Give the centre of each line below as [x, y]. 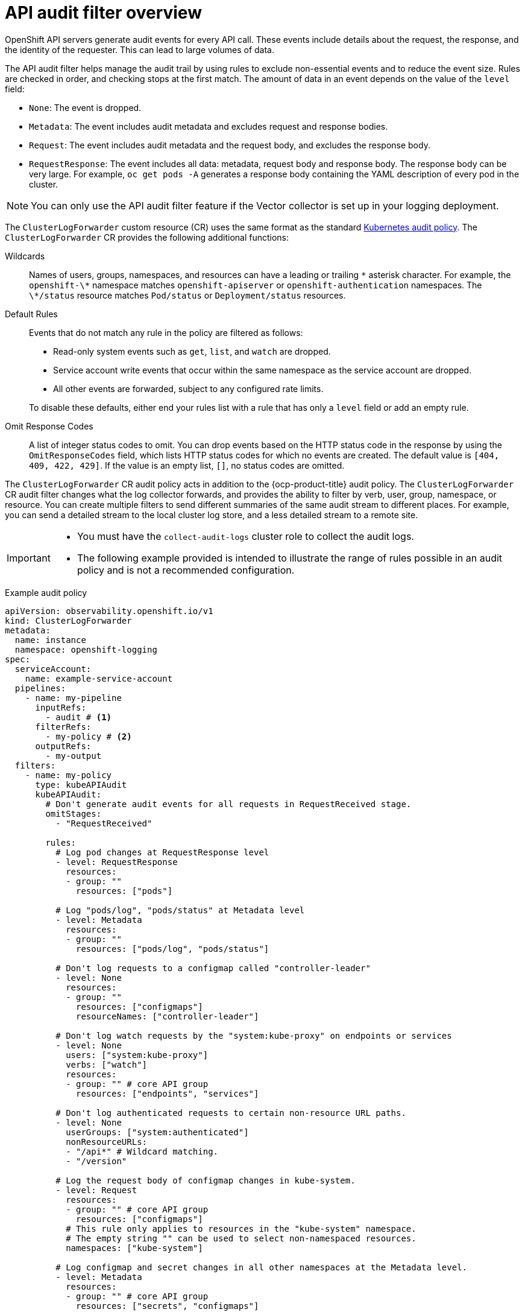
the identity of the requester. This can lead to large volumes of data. [140, 49]
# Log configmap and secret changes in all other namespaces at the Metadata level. [262, 1267]
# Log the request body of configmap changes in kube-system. [206, 1180]
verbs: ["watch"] [107, 1064]
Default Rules [31, 314]
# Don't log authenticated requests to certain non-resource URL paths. [231, 1113]
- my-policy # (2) [89, 736]
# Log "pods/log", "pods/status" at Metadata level [180, 910]
